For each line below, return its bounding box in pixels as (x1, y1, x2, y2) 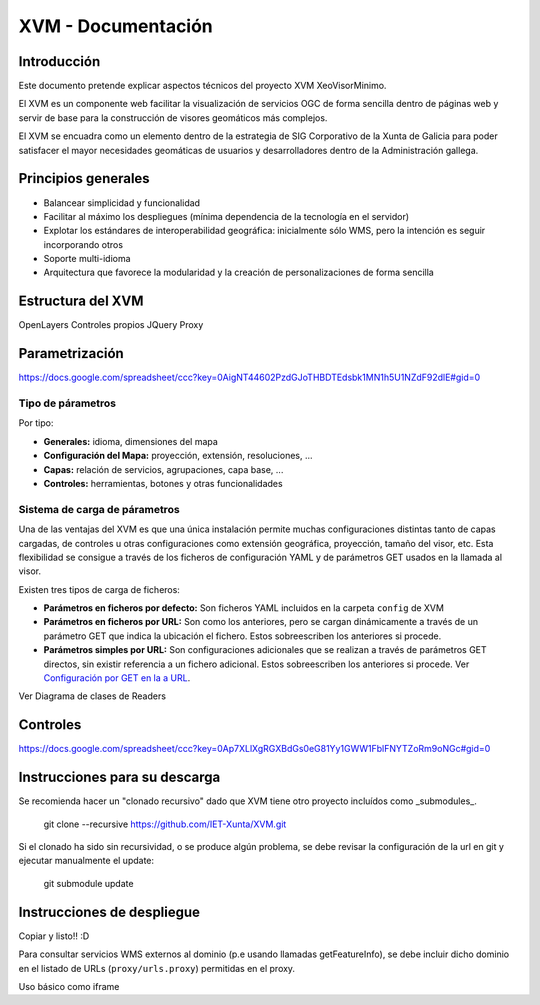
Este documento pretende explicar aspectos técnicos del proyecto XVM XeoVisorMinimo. (18, 80, 387, 92)
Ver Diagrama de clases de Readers (18, 690, 167, 702)
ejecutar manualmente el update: (18, 855, 155, 867)
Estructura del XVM (18, 293, 144, 310)
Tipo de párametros (18, 396, 117, 410)
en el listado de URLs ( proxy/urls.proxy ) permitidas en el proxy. (18, 962, 295, 974)
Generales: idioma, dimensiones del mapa (43, 435, 219, 447)
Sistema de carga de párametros (18, 502, 180, 516)
